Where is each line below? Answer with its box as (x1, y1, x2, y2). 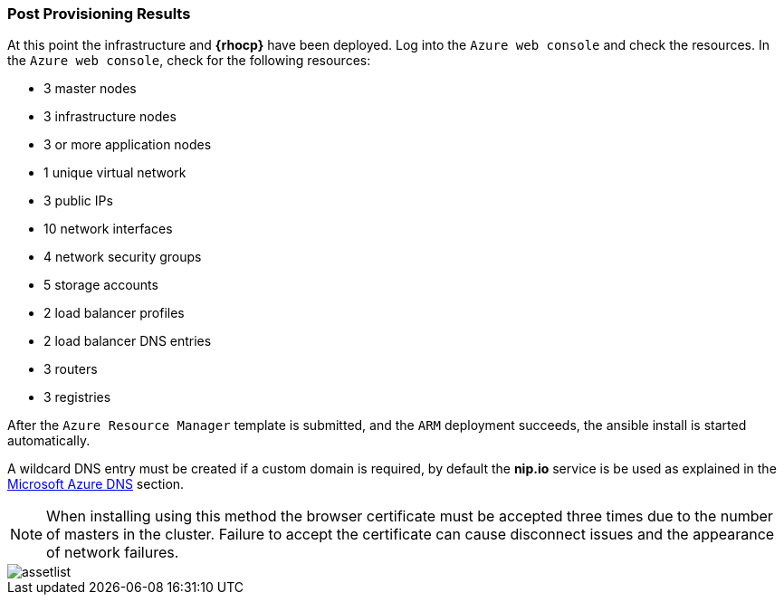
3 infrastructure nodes (43, 109, 177, 125)
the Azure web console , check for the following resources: (7, 53, 371, 69)
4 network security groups (43, 249, 202, 265)
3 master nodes (43, 81, 137, 97)
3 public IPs (43, 193, 113, 209)
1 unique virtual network (43, 165, 186, 181)
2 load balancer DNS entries (43, 333, 212, 349)
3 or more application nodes (43, 137, 212, 153)
